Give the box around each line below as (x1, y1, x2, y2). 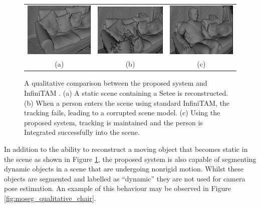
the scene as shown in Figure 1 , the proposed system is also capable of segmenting (4, 153, 256, 164)
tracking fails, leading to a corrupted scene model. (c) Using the (24, 107, 220, 118)
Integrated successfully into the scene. (24, 127, 140, 137)
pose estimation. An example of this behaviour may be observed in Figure (4, 183, 231, 193)
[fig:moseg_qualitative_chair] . (4, 192, 96, 203)
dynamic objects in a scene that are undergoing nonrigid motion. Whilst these (4, 163, 244, 174)
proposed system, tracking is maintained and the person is (24, 117, 203, 127)
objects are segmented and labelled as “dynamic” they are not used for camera (4, 173, 245, 183)
